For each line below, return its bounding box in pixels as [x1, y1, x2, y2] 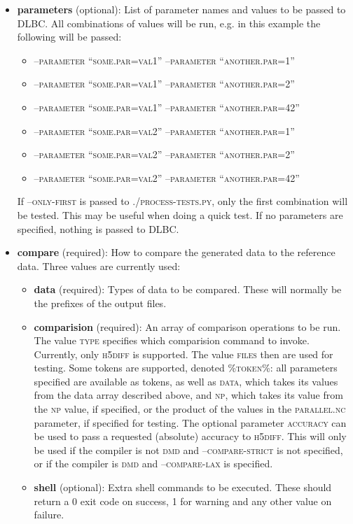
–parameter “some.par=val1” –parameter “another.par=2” [34, 76, 295, 91]
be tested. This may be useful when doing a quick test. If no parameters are [17, 207, 343, 222]
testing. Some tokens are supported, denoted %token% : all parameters [34, 360, 338, 375]
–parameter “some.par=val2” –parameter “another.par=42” [34, 170, 300, 185]
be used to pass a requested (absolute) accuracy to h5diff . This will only [34, 429, 347, 444]
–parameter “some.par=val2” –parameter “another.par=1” [34, 123, 295, 138]
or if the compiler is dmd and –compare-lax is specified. [34, 456, 273, 471]
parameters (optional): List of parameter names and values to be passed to [17, 2, 346, 16]
